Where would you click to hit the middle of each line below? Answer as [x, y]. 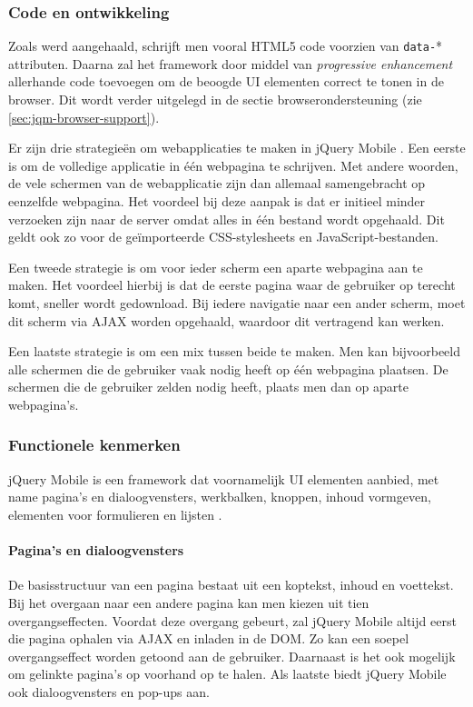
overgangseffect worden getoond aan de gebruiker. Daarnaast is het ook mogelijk [232, 656]
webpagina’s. [44, 404]
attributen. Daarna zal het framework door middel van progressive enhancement [231, 63]
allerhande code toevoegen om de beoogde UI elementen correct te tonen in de [226, 81]
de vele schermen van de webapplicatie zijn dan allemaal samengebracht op [217, 183]
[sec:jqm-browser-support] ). [84, 117]
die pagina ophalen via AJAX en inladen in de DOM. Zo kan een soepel [209, 638]
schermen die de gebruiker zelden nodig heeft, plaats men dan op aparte [208, 387]
